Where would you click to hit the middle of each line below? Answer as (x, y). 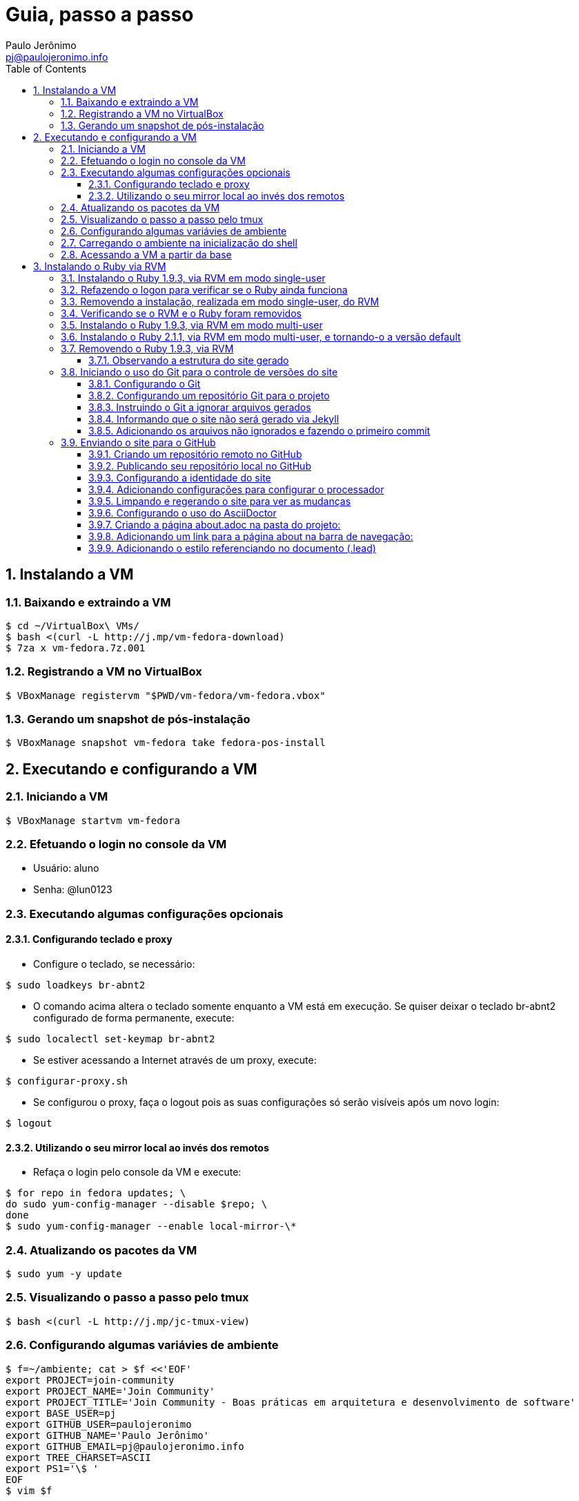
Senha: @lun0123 (73, 890)
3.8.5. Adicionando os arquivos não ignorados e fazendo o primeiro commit (259, 430)
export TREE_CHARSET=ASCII (78, 1457)
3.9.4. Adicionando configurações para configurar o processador (236, 489)
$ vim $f (29, 1490)
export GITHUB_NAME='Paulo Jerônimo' (108, 1435)
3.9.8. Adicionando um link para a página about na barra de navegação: (251, 536)
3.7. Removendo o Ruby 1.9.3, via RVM (147, 348)
